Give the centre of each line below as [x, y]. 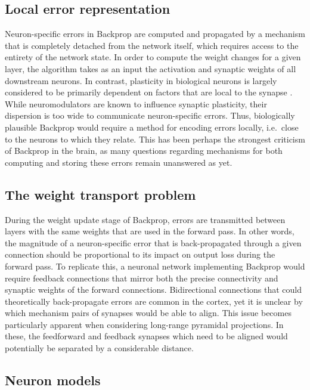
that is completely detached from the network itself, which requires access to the [152, 45]
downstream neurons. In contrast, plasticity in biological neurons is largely [141, 80]
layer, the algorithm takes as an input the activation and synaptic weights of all [151, 68]
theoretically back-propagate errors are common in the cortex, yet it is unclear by [154, 301]
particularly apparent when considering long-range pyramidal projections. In [144, 324]
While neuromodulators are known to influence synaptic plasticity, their [136, 103]
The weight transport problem [100, 194]
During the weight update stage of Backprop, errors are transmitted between [145, 219]
